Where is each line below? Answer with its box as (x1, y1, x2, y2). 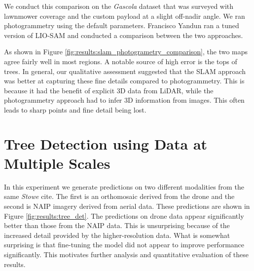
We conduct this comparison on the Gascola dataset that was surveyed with (4, 1, 234, 11)
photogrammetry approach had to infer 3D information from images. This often (4, 95, 245, 105)
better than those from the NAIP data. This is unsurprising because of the (4, 220, 230, 231)
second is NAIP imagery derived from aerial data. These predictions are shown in (4, 201, 250, 211)
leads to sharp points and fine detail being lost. (4, 104, 146, 115)
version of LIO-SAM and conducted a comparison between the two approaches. (4, 30, 243, 40)
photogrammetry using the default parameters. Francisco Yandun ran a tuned (4, 20, 239, 31)
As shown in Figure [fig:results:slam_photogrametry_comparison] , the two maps (4, 46, 248, 57)
